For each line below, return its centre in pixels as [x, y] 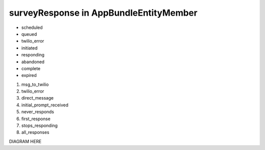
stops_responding [40, 125]
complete [31, 68]
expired [29, 75]
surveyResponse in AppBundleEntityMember [103, 13]
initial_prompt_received [45, 105]
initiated [29, 48]
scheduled [32, 27]
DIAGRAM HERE [25, 141]
